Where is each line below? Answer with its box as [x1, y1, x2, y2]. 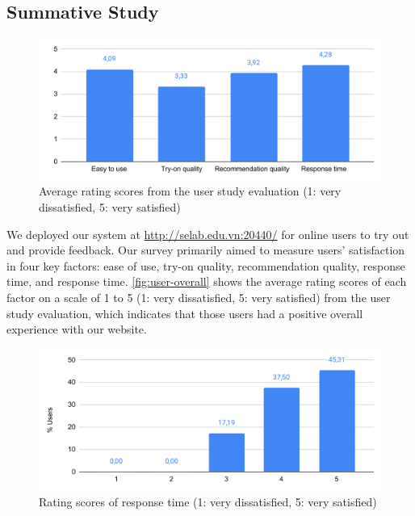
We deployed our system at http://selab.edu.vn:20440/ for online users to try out [6, 225, 409, 242]
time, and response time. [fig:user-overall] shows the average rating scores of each [6, 273, 407, 290]
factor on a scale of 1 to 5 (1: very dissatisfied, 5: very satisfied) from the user [6, 288, 391, 305]
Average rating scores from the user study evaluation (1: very [39, 182, 342, 199]
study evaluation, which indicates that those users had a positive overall [6, 304, 363, 321]
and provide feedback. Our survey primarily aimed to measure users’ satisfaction [6, 241, 405, 258]
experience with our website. [6, 321, 147, 338]
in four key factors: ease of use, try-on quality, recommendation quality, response [6, 257, 405, 274]
